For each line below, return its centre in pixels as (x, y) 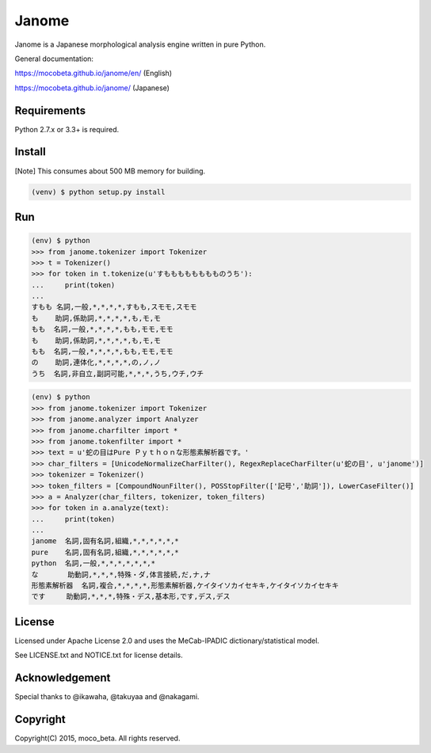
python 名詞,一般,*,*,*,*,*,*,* (93, 563)
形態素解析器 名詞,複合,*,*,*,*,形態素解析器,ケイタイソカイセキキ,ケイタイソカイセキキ (185, 586)
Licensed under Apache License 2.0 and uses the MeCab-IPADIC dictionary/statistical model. (167, 641)
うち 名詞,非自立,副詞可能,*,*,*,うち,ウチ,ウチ (118, 373)
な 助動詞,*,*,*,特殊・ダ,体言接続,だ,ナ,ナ (121, 574)
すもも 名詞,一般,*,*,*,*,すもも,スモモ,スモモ (114, 307)
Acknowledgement (63, 678)
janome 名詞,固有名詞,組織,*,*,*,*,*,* (105, 541)
